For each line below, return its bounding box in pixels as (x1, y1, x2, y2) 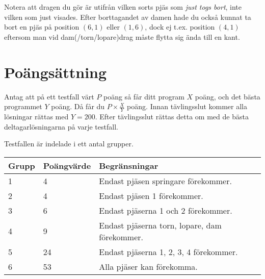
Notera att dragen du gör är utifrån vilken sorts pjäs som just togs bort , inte (4, 2, 242, 12)
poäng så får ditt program (103, 91, 184, 102)
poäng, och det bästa (195, 91, 260, 102)
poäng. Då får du (51, 101, 105, 112)
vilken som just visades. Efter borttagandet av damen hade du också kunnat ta (4, 11, 251, 22)
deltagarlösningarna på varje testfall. (4, 121, 118, 132)
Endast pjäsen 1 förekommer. (99, 189, 203, 201)
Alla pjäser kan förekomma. (99, 260, 198, 272)
